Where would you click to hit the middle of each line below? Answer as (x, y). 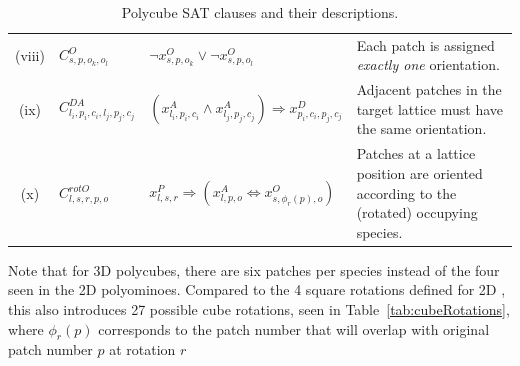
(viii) (30, 54)
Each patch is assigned (425, 44)
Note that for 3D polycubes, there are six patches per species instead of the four (254, 269)
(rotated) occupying (417, 212)
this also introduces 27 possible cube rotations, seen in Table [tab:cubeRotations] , (259, 308)
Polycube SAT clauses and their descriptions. (260, 12)
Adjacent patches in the (429, 89)
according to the (406, 192)
